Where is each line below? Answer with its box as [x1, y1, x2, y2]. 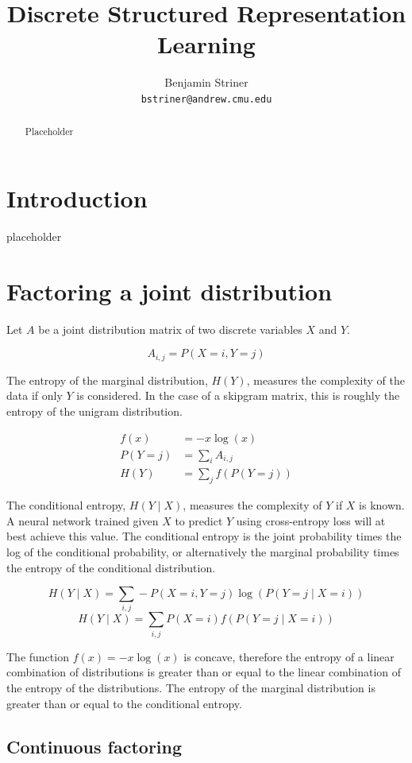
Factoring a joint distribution [6, 274, 333, 307]
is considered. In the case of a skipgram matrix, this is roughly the [76, 387, 400, 404]
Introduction [6, 182, 148, 215]
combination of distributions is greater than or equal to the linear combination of [6, 664, 402, 680]
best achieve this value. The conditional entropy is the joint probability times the [6, 528, 402, 544]
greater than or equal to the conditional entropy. [6, 695, 242, 711]
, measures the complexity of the [246, 371, 405, 388]
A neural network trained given [6, 512, 159, 529]
